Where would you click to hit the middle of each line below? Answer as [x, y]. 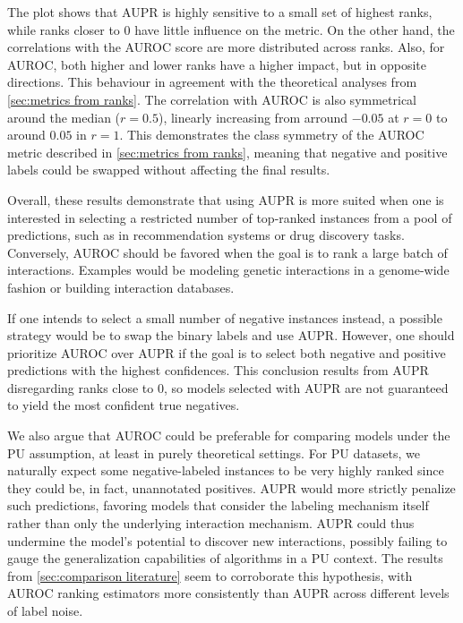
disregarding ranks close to [81, 387]
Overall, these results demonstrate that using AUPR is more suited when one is [226, 199]
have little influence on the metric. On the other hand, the [295, 29]
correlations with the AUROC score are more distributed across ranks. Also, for [226, 47]
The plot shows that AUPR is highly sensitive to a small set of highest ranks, [220, 12]
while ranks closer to [64, 29]
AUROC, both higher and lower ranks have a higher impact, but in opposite [217, 64]
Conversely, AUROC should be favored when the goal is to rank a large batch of [227, 252]
